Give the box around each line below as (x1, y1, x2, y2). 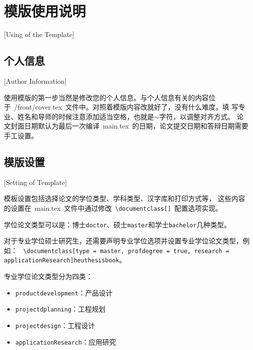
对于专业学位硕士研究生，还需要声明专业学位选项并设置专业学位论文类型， (4, 236, 243, 246)
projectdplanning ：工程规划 (15, 304, 106, 314)
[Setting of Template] (4, 177, 67, 187)
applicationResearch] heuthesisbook (4, 257, 119, 264)
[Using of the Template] (4, 29, 75, 39)
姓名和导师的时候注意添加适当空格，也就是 (17, 111, 154, 121)
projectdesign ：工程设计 (15, 320, 95, 330)
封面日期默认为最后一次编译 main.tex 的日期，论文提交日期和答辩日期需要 (10, 121, 249, 131)
